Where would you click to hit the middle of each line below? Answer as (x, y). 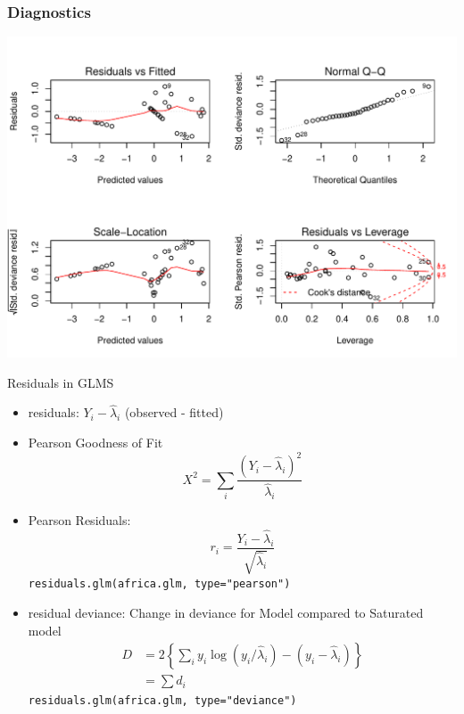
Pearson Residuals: (79, 519)
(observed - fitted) (174, 412)
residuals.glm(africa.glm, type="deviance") (162, 701)
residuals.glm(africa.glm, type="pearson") (159, 584)
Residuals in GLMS (61, 382)
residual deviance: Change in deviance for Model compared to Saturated (226, 612)
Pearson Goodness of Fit (95, 442)
